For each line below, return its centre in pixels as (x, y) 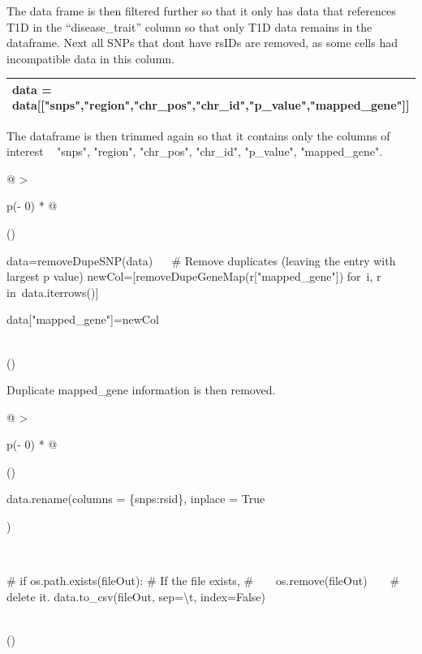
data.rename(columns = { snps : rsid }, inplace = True (136, 499)
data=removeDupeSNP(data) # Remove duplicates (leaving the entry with (201, 260)
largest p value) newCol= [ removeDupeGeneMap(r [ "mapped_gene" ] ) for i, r (194, 276)
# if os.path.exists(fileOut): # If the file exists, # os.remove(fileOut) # (203, 581)
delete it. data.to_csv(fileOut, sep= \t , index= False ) (136, 596)
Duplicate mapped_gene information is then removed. (141, 390)
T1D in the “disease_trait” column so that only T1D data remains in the (189, 26)
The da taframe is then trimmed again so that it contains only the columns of (198, 135)
